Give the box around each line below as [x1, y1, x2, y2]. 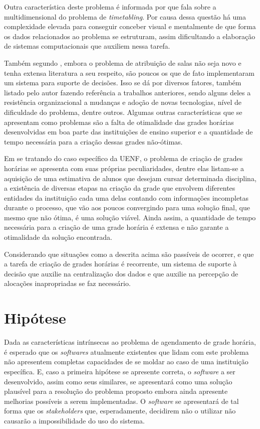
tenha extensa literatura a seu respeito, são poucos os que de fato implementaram [4, 67, 254, 78]
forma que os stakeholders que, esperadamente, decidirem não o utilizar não [4, 405, 236, 416]
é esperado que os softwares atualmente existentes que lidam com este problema [4, 346, 249, 357]
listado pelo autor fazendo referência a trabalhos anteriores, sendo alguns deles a [4, 87, 251, 97]
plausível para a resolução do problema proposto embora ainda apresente [4, 386, 228, 396]
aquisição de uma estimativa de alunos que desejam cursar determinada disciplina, [4, 173, 256, 183]
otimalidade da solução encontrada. [4, 232, 112, 242]
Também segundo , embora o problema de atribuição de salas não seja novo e [4, 57, 241, 68]
